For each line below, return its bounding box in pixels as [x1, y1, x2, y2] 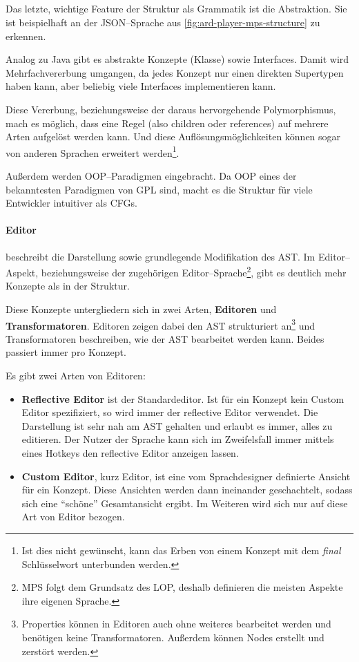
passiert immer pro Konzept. [6, 345, 126, 359]
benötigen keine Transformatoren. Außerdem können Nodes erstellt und [21, 630, 324, 644]
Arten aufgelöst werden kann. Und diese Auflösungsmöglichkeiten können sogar [6, 129, 341, 144]
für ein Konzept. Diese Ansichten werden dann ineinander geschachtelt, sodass [21, 482, 353, 497]
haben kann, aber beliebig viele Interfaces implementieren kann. [6, 79, 276, 93]
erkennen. [6, 28, 46, 43]
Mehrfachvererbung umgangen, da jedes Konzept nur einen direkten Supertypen [6, 65, 344, 79]
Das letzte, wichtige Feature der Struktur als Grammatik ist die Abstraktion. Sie [6, 1, 347, 16]
